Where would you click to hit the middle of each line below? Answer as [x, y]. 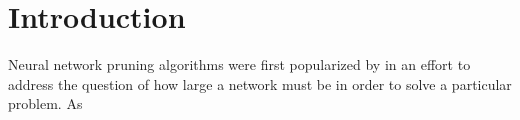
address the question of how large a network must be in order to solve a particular [260, 83]
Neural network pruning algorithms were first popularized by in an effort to [239, 64]
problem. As [45, 103]
